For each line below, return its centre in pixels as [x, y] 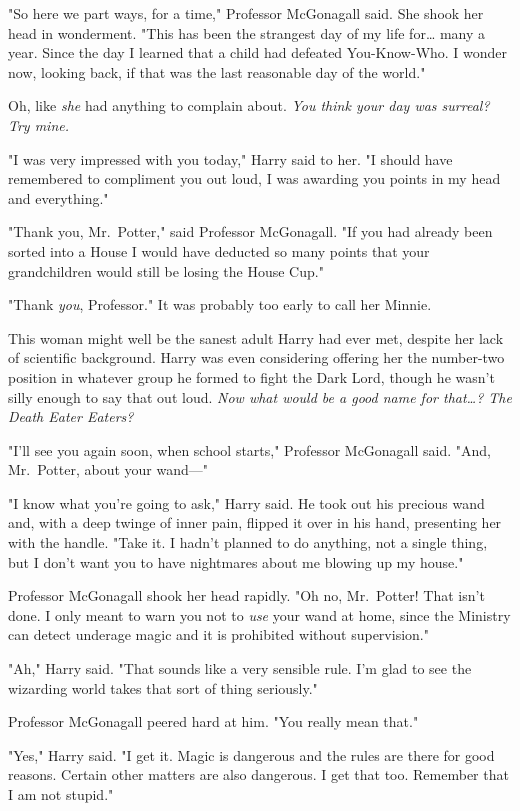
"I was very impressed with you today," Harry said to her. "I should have [230, 158]
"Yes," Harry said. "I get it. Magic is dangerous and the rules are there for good [251, 754]
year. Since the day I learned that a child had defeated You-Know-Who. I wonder [258, 52]
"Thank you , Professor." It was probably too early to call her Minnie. [220, 304]
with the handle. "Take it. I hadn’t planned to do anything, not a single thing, [248, 542]
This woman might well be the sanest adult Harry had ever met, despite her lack [256, 337]
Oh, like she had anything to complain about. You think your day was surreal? [249, 105]
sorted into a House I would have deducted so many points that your [219, 250]
